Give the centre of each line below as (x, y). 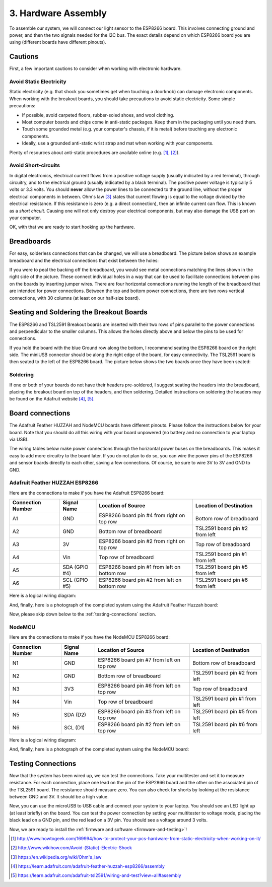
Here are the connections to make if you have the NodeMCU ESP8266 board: (89, 637)
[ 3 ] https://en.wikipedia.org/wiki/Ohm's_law (56, 857)
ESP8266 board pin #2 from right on (142, 541)
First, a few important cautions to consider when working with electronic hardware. (95, 69)
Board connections (40, 413)
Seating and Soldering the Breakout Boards (79, 312)
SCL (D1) (74, 727)
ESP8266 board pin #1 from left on (140, 567)
